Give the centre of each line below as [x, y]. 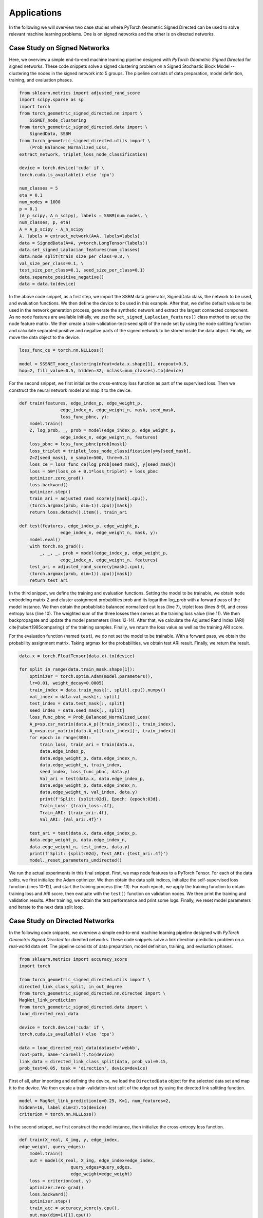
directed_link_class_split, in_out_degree [71, 986]
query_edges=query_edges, [102, 1167]
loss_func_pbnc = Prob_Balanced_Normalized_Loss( [90, 717]
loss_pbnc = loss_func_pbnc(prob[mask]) [78, 444]
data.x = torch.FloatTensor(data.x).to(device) [77, 656]
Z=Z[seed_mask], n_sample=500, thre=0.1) [80, 457]
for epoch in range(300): [60, 738]
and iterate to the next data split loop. [47, 907]
